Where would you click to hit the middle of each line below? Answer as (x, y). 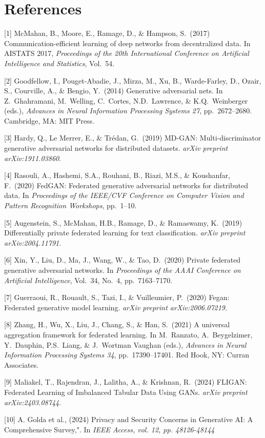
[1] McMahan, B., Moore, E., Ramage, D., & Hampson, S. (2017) (107, 33)
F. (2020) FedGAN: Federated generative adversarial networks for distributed (126, 185)
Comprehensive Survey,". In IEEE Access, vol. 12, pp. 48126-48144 (109, 429)
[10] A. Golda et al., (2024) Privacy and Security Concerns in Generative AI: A (129, 419)
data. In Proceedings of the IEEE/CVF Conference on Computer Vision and (124, 195)
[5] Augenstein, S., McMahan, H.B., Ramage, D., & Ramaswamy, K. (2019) (123, 222)
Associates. (22, 364)
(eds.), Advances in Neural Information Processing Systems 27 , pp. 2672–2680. (128, 111)
